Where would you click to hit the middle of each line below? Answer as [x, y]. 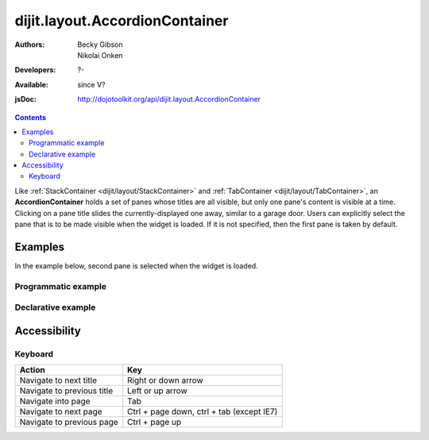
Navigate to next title [58, 380]
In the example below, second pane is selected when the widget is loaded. [136, 265]
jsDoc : [26, 99]
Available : [32, 84]
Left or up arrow [158, 391]
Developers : [35, 70]
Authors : [30, 44]
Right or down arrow [166, 380]
